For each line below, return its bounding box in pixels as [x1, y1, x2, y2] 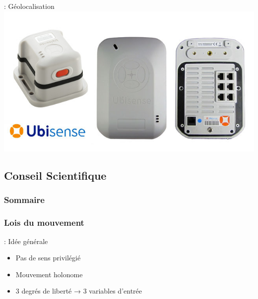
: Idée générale [4, 236, 48, 246]
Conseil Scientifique [4, 168, 107, 183]
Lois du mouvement [4, 216, 84, 229]
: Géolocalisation [4, 1, 55, 11]
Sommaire [4, 194, 45, 206]
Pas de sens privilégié [15, 252, 81, 263]
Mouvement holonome [15, 269, 83, 279]
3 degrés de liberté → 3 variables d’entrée [15, 286, 142, 296]
